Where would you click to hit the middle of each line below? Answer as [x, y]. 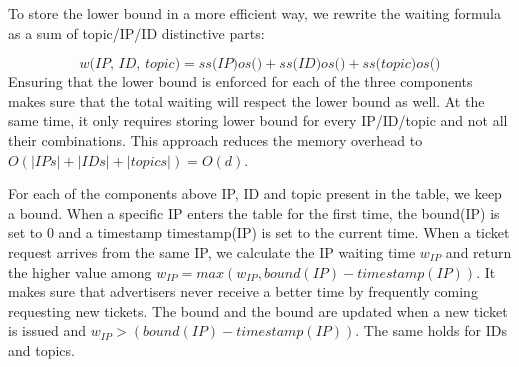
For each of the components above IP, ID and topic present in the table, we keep [255, 193]
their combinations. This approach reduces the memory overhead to [215, 139]
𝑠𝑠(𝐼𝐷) [300, 64]
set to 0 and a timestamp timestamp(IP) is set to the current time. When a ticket [259, 232]
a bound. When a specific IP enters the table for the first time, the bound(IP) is [254, 212]
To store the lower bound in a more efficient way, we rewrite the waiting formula [254, 13]
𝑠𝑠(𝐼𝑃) [218, 64]
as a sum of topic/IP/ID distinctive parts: [136, 32]
